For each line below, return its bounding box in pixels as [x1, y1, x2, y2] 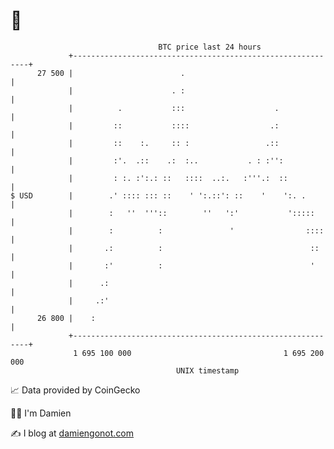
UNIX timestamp [175, 365, 240, 376]
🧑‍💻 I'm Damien [10, 407, 72, 419]
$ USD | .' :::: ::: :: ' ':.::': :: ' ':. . [10, 190, 307, 201]
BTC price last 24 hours [158, 42, 262, 52]
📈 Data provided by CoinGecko [10, 384, 141, 396]
